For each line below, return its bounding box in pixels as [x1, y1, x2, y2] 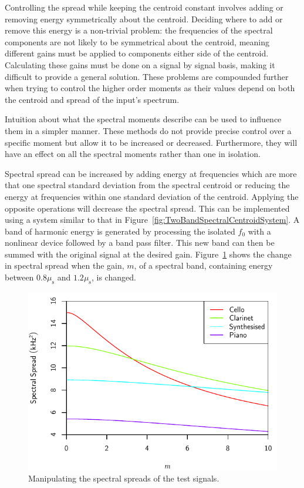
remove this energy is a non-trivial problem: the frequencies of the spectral [5, 24, 273, 36]
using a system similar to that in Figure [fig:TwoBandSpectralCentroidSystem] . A [5, 213, 300, 226]
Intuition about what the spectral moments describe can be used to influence [5, 113, 282, 125]
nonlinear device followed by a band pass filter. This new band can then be [5, 236, 275, 249]
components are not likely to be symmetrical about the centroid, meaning [5, 35, 269, 48]
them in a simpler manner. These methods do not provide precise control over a [5, 124, 292, 136]
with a [248, 225, 271, 237]
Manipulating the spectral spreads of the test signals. [28, 472, 219, 484]
